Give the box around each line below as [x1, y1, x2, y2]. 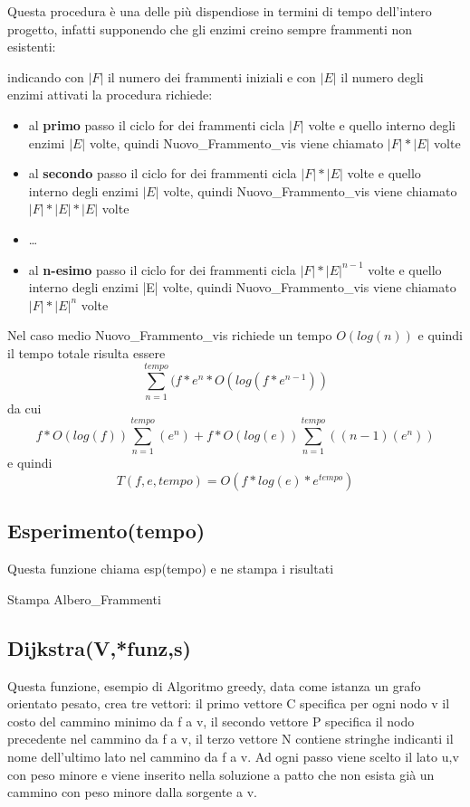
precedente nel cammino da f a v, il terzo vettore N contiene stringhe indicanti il [7, 729, 454, 748]
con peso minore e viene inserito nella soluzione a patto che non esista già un [7, 764, 435, 783]
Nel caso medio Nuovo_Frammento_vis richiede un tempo [7, 326, 332, 345]
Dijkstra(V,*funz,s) [7, 633, 191, 661]
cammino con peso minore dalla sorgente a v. [7, 783, 257, 802]
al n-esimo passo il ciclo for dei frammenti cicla [28, 260, 296, 279]
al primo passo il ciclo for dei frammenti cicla [28, 115, 285, 134]
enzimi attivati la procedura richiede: [7, 85, 213, 104]
